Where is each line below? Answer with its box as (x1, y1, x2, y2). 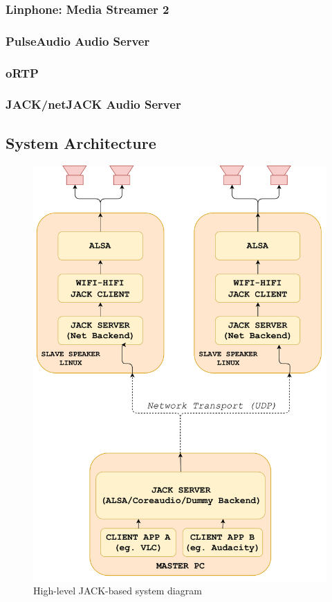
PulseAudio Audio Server (6, 32, 150, 49)
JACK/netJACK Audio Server (6, 96, 181, 113)
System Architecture (6, 132, 156, 153)
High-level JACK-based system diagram (33, 583, 202, 598)
